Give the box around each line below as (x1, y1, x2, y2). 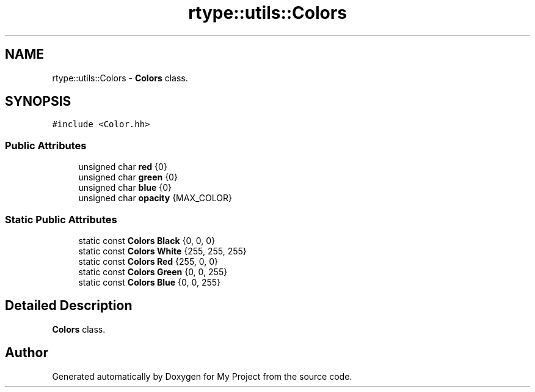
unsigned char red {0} (78, 161, 167, 172)
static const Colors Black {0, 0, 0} (78, 235, 216, 246)
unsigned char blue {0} (78, 182, 172, 193)
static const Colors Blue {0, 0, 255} (78, 276, 220, 287)
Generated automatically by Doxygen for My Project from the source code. (52, 371, 352, 382)
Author (5, 345, 48, 361)
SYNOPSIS (5, 94, 71, 109)
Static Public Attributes (5, 213, 117, 226)
